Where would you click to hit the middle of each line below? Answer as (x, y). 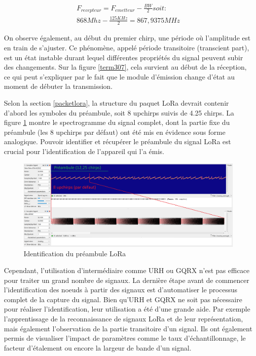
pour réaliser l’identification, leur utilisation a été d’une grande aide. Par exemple (127, 309)
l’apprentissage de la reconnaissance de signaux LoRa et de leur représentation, (124, 318)
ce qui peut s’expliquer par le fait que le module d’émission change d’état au (119, 76)
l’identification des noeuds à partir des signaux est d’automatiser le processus (121, 290)
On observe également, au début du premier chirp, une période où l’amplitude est (127, 38)
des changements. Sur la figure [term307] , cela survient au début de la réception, (125, 67)
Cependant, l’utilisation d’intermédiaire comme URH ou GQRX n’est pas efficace (127, 270)
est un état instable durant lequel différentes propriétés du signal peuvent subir (124, 57)
